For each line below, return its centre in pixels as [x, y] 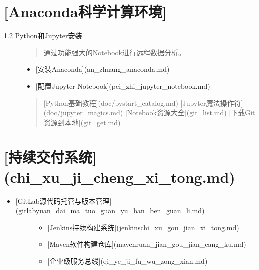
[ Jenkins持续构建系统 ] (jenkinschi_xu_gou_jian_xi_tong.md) [143, 227]
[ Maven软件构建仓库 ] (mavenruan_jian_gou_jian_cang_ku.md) [147, 244]
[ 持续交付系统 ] [50, 157]
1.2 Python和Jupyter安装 [43, 35]
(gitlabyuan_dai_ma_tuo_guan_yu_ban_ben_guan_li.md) [110, 211]
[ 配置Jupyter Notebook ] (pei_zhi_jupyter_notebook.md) [123, 86]
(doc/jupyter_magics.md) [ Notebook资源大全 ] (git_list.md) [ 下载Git [149, 113]
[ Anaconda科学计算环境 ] [85, 11]
